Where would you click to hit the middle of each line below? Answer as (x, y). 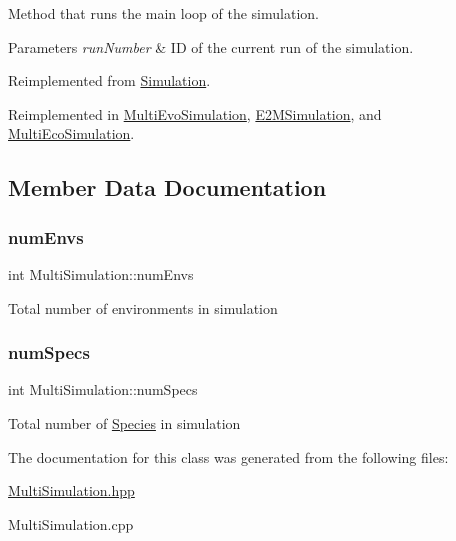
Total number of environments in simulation (143, 307)
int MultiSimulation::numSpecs (103, 389)
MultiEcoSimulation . (71, 133)
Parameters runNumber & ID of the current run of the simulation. (211, 46)
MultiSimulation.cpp (71, 523)
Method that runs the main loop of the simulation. (163, 13)
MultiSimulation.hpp (71, 490)
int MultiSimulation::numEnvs (101, 273)
